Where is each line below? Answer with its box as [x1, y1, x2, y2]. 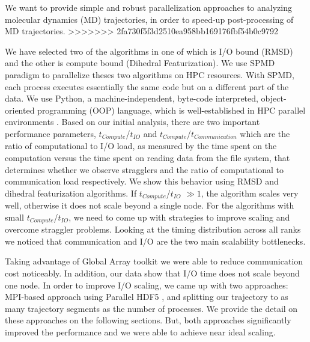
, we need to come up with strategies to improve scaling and [68, 210, 290, 223]
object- [261, 92, 287, 105]
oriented [5, 103, 35, 116]
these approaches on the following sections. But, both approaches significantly [5, 314, 291, 326]
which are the [240, 127, 290, 139]
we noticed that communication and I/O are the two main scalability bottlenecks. [5, 234, 306, 247]
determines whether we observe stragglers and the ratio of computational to [5, 163, 284, 176]
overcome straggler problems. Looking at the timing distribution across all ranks [5, 223, 301, 236]
